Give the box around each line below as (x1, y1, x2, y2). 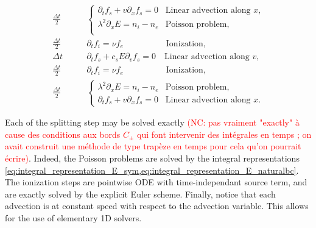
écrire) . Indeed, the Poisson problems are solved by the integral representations (5, 152, 300, 165)
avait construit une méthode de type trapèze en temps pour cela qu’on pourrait (5, 140, 301, 152)
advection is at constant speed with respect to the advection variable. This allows (5, 199, 309, 212)
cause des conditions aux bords (5, 127, 121, 140)
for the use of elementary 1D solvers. (5, 212, 142, 224)
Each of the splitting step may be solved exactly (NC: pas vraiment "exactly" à (5, 116, 300, 129)
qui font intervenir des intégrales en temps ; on (137, 127, 312, 140)
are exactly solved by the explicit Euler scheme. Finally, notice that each (5, 187, 276, 200)
